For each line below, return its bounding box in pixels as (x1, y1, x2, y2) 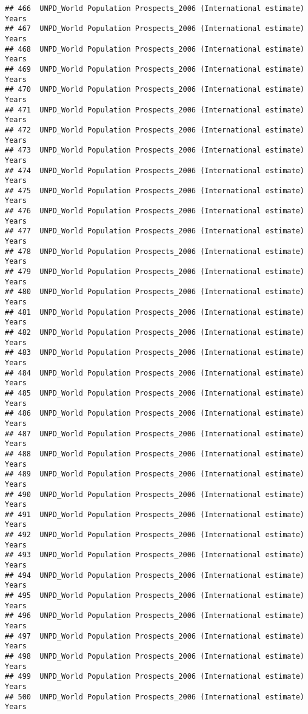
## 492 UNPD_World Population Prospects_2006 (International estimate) (5, 530, 304, 540)
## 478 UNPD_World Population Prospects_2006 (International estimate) (5, 247, 304, 256)
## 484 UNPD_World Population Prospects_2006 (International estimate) (5, 368, 304, 377)
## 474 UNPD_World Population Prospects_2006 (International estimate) (5, 166, 304, 175)
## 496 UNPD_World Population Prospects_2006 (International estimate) (5, 611, 304, 620)
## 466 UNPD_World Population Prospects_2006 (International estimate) (5, 4, 304, 13)
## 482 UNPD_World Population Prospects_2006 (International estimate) (5, 328, 304, 337)
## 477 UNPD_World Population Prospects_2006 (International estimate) (5, 227, 304, 236)
